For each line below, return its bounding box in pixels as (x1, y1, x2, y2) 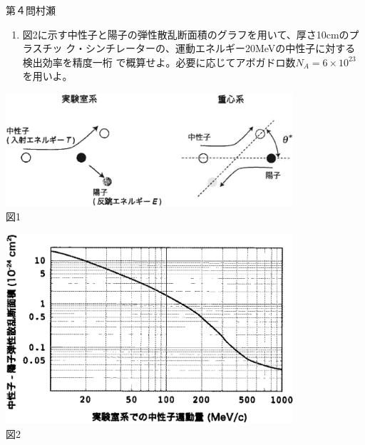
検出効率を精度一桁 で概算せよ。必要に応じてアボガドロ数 (22, 54, 296, 69)
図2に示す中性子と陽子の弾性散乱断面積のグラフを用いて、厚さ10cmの (22, 26, 349, 41)
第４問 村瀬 (6, 3, 56, 17)
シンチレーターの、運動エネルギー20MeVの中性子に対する (85, 41, 356, 56)
